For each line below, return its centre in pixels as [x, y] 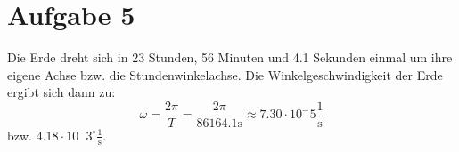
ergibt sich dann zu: [61, 92]
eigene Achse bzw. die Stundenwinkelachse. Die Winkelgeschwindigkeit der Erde [225, 74]
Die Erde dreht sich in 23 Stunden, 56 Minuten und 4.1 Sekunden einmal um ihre [230, 57]
